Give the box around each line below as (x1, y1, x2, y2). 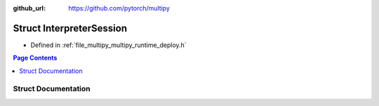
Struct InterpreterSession (13, 22, 128, 34)
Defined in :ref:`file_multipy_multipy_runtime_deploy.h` (30, 41, 187, 49)
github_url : (13, 4, 46, 12)
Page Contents (13, 53, 58, 62)
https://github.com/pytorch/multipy (68, 4, 170, 12)
